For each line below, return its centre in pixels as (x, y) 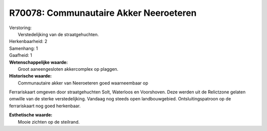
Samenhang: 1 (23, 48)
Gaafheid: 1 (21, 55)
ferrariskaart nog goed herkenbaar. (45, 106)
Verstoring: (21, 28)
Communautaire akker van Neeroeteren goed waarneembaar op (83, 83)
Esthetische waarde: (31, 115)
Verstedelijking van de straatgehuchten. (58, 34)
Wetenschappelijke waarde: (39, 62)
